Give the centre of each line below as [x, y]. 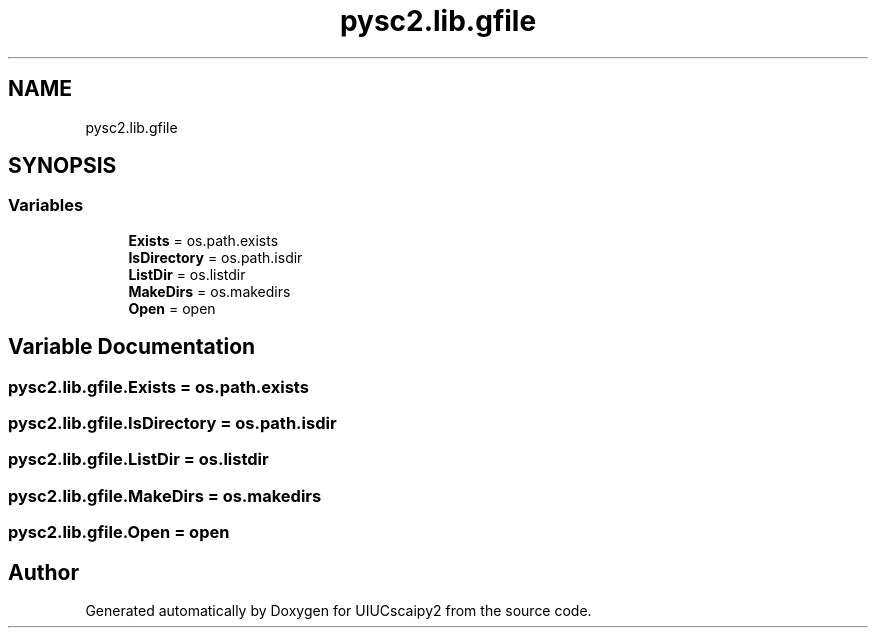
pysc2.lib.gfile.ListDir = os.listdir [138, 459]
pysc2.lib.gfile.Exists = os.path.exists [158, 386]
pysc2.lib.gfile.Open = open [119, 532]
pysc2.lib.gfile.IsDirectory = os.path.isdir [172, 423]
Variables [46, 205]
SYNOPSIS [62, 166]
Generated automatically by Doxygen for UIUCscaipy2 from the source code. [338, 610]
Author [43, 572]
